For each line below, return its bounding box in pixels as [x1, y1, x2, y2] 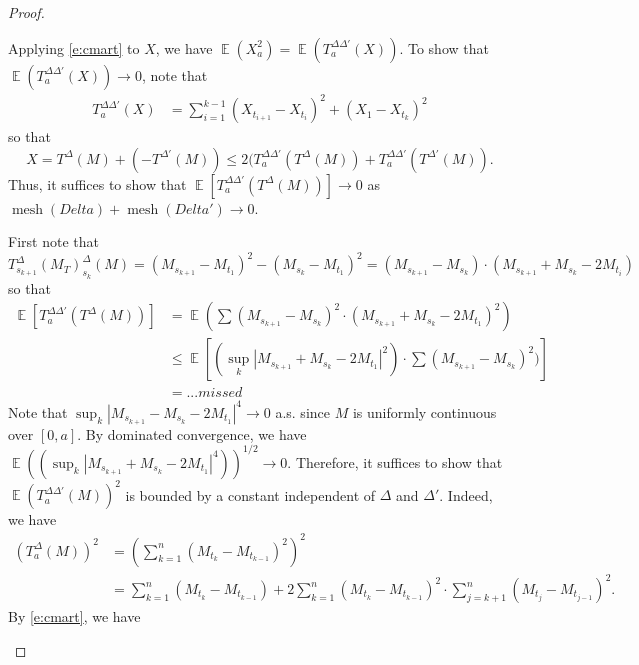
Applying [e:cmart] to [8, 37, 140, 58]
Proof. [8, 2, 45, 22]
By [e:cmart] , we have [8, 606, 141, 627]
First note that [8, 231, 99, 252]
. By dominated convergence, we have [77, 423, 307, 444]
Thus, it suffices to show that [8, 173, 187, 194]
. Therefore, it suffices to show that [287, 451, 503, 472]
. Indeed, [439, 484, 493, 505]
